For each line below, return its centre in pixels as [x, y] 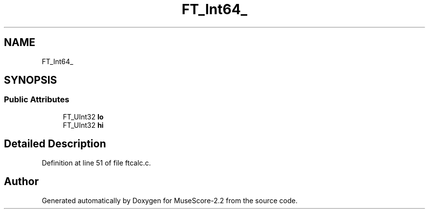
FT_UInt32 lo [83, 117]
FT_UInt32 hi [83, 125]
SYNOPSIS [31, 80]
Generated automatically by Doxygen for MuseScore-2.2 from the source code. [170, 200]
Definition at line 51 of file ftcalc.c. [96, 163]
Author [21, 182]
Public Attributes [37, 100]
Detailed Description [55, 144]
